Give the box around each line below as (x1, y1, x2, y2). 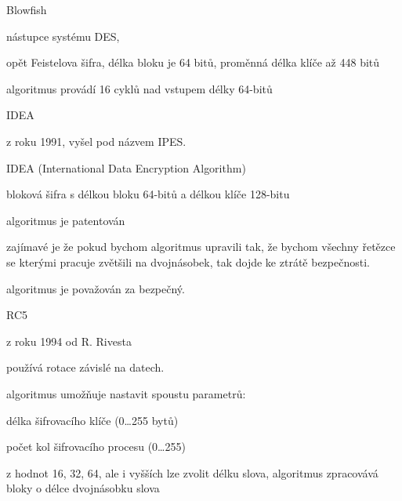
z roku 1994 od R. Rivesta (6, 332, 132, 349)
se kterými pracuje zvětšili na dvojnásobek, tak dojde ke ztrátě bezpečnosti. (6, 253, 370, 270)
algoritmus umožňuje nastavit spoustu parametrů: (6, 385, 246, 401)
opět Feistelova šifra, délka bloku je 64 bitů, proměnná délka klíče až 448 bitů (6, 54, 380, 71)
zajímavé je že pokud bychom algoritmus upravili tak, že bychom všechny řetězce (6, 238, 396, 255)
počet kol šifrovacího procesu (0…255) (6, 438, 186, 455)
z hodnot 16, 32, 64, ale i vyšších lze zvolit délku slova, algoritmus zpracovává (6, 464, 378, 481)
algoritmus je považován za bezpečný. (6, 280, 185, 296)
